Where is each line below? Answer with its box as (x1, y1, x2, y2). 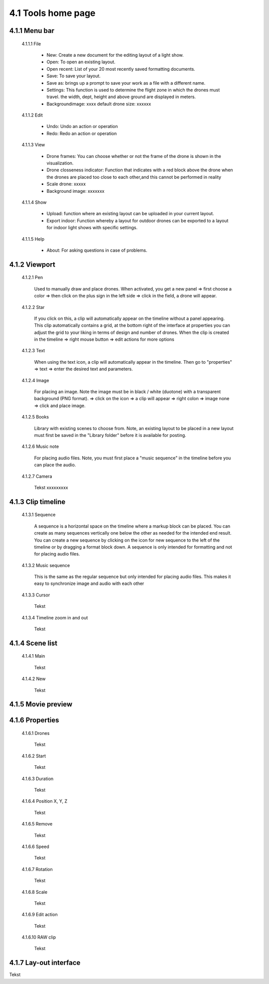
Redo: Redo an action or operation (46, 130, 117, 137)
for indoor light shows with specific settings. (46, 225, 138, 231)
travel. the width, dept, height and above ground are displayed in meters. (46, 94, 196, 100)
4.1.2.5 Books (21, 414, 49, 420)
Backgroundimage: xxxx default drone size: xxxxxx (46, 101, 151, 107)
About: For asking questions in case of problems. (46, 247, 147, 253)
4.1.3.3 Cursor (21, 592, 50, 598)
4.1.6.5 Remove (21, 821, 53, 827)
